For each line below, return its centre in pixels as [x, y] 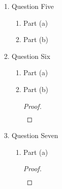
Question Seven [35, 135]
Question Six [31, 56]
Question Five [33, 6]
